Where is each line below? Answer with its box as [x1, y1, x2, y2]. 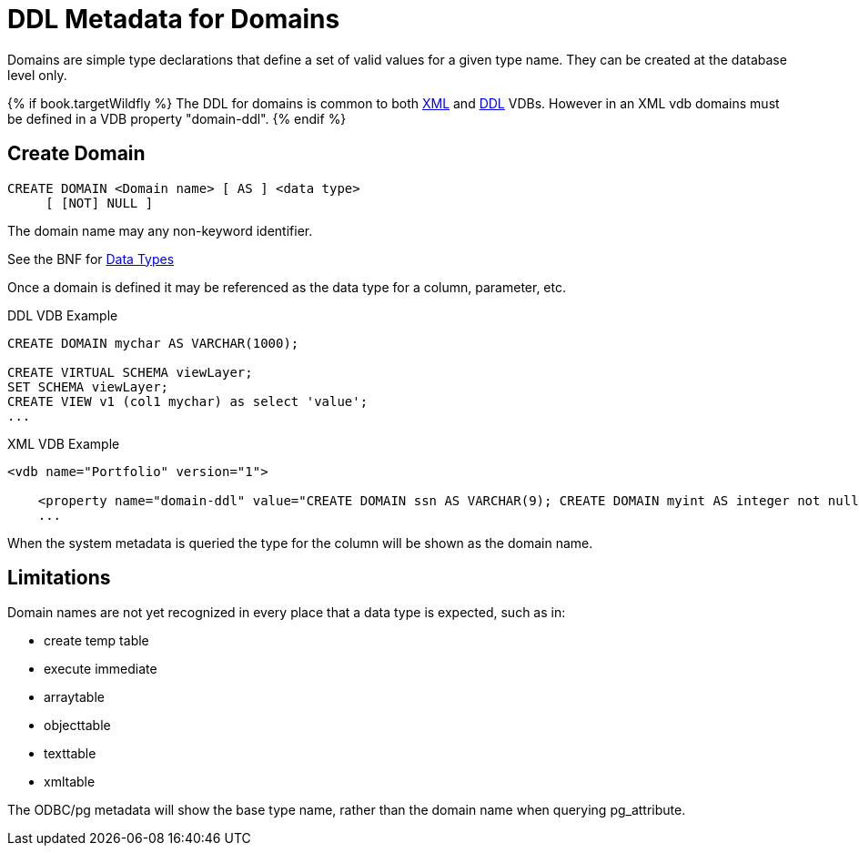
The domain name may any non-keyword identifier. [7, 222, 313, 239]
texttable [44, 746, 96, 762]
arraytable [44, 689, 105, 706]
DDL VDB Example [7, 307, 118, 323]
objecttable [44, 717, 111, 734]
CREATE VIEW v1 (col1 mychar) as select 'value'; [7, 393, 369, 409]
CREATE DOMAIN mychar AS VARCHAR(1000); [7, 335, 299, 350]
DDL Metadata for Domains [7, 4, 340, 35]
